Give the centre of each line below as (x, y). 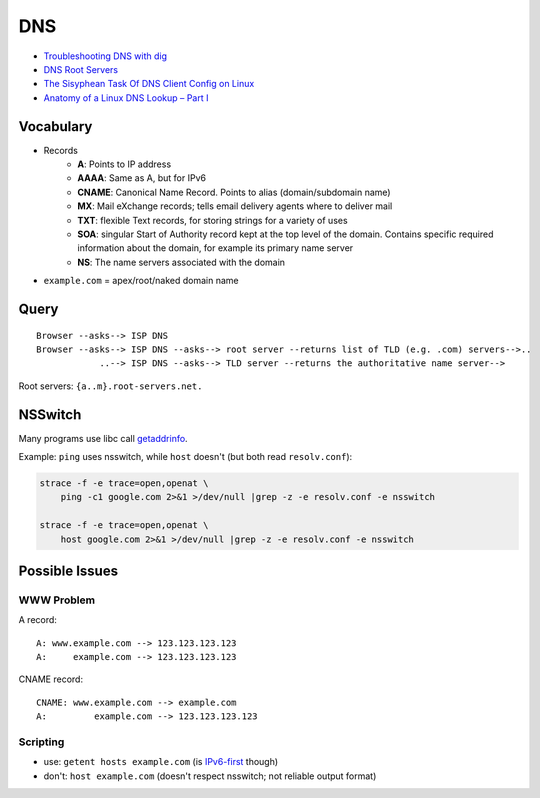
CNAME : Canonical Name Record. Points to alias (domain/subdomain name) (234, 192)
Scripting (41, 742)
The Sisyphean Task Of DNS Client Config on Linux (149, 84)
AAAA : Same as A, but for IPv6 (142, 178)
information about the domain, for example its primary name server (215, 248)
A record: (37, 620)
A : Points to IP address (124, 164)
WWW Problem (56, 600)
